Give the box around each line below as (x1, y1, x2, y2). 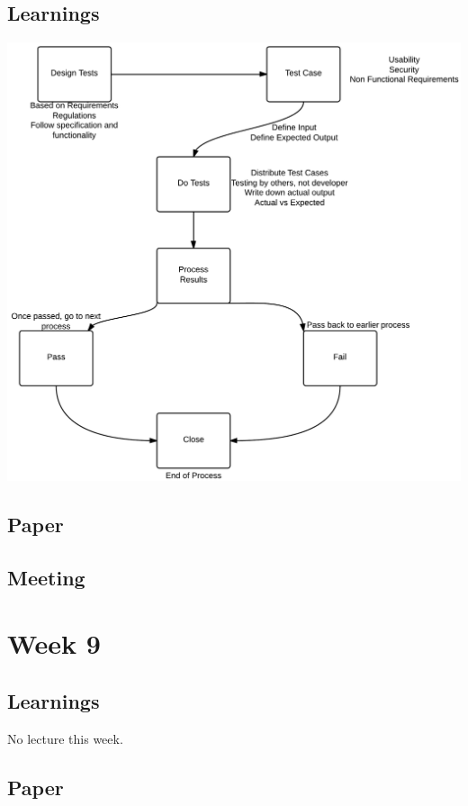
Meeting (7, 563, 85, 591)
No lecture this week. (7, 729, 123, 747)
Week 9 (7, 625, 101, 662)
